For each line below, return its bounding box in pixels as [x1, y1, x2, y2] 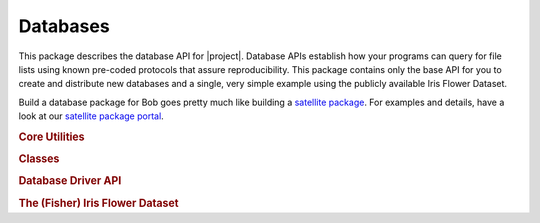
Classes [18, 152, 60, 166]
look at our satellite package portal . [18, 110, 164, 122]
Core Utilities [18, 130, 85, 144]
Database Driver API [18, 174, 122, 188]
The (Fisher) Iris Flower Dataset [18, 196, 179, 210]
